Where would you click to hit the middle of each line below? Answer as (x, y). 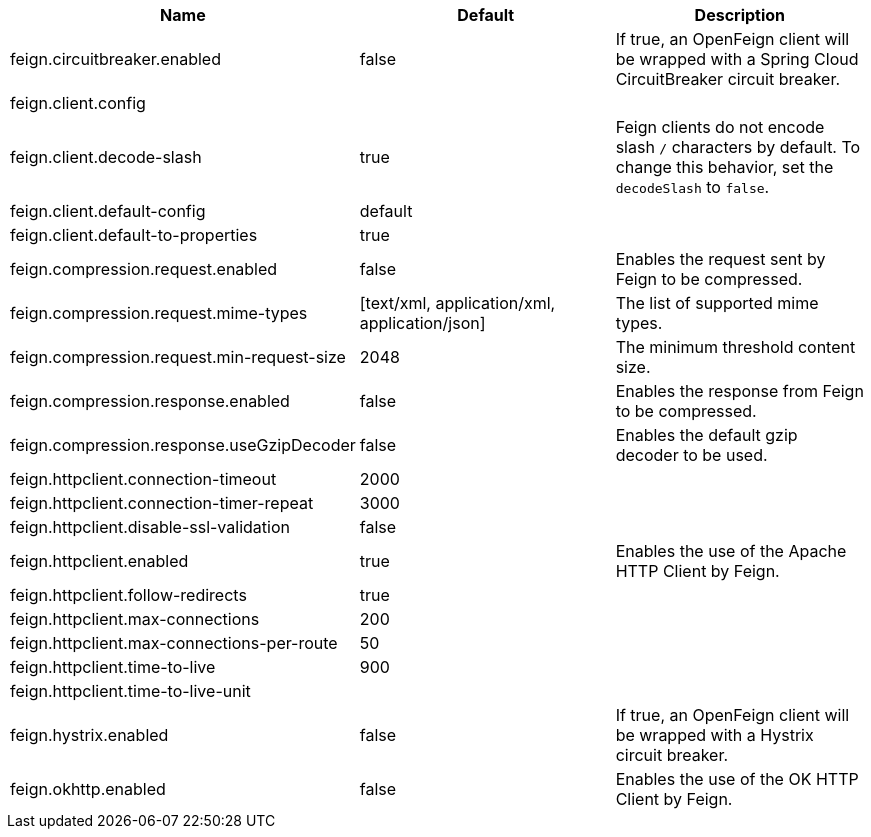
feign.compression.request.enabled (144, 269)
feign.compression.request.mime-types (159, 313)
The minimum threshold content (735, 347)
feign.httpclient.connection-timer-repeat (162, 503)
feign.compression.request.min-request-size (178, 357)
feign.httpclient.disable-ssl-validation (150, 527)
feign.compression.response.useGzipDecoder (183, 445)
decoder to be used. (691, 455)
